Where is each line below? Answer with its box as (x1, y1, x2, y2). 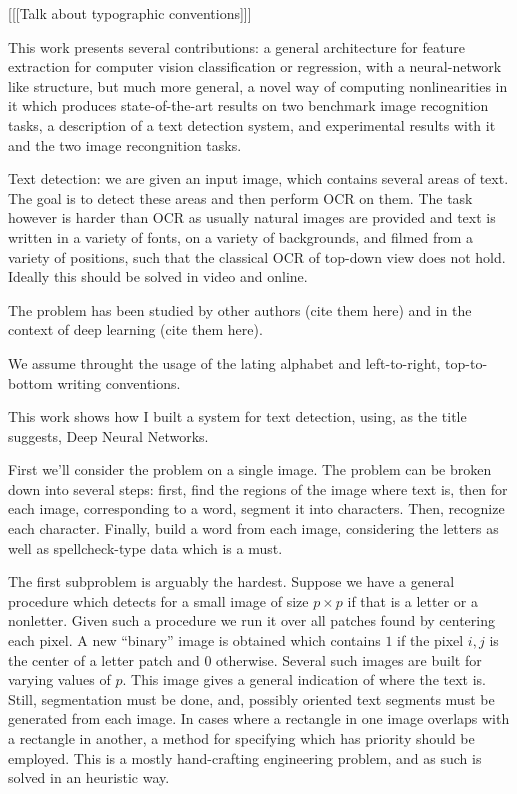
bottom (8, 372, 53, 393)
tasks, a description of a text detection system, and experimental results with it (8, 114, 496, 135)
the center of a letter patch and (8, 649, 200, 670)
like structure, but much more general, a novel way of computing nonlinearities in (8, 75, 508, 96)
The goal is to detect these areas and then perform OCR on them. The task (8, 187, 473, 208)
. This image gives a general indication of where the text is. (122, 669, 486, 690)
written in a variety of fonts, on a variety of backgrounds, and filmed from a (8, 226, 474, 247)
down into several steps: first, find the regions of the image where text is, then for (8, 478, 508, 499)
